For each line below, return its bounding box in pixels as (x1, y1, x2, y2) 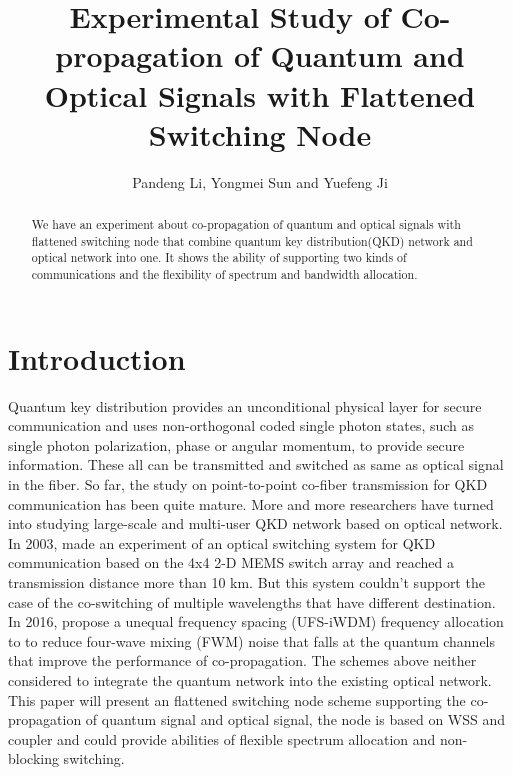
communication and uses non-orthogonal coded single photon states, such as (8, 415, 475, 436)
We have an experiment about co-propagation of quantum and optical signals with (31, 216, 461, 233)
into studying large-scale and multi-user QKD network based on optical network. (8, 513, 503, 534)
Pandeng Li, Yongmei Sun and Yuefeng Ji (132, 171, 388, 192)
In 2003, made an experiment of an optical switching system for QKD (8, 532, 436, 553)
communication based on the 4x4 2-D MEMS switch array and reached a (8, 552, 454, 573)
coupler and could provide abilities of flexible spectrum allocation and (8, 728, 436, 749)
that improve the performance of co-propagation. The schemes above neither (8, 650, 477, 671)
